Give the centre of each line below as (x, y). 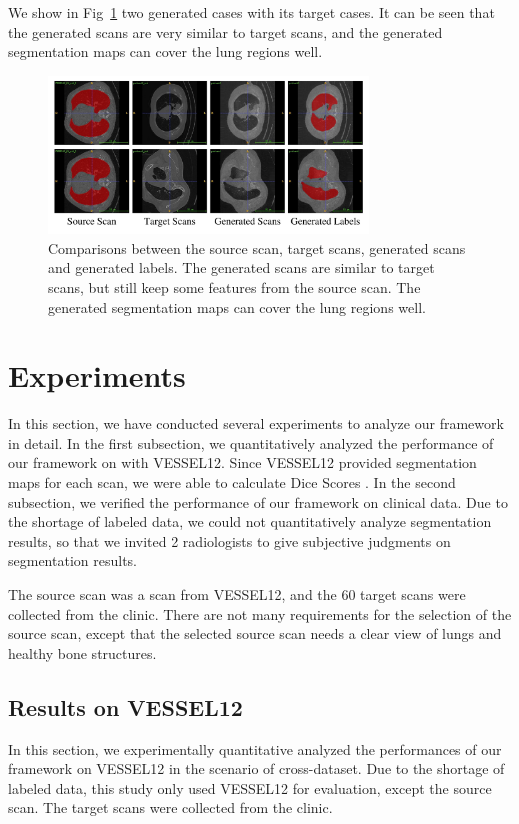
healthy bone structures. (82, 652)
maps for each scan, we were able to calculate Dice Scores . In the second (232, 482)
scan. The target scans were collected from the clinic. (170, 807)
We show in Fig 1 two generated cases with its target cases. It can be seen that (251, 12)
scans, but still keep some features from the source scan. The (234, 286)
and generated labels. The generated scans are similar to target (241, 267)
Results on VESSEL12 (125, 706)
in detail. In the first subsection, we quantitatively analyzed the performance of (251, 442)
